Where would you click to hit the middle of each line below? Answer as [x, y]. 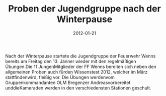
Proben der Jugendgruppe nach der [85, 9]
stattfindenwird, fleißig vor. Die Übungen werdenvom [60, 77]
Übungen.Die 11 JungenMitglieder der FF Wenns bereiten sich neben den [81, 66]
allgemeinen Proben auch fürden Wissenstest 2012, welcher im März [76, 72]
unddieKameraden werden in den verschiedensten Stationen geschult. [78, 87]
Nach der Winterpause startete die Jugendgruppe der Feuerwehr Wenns [80, 56]
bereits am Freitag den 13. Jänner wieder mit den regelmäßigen [71, 61]
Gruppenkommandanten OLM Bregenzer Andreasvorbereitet [68, 82]
